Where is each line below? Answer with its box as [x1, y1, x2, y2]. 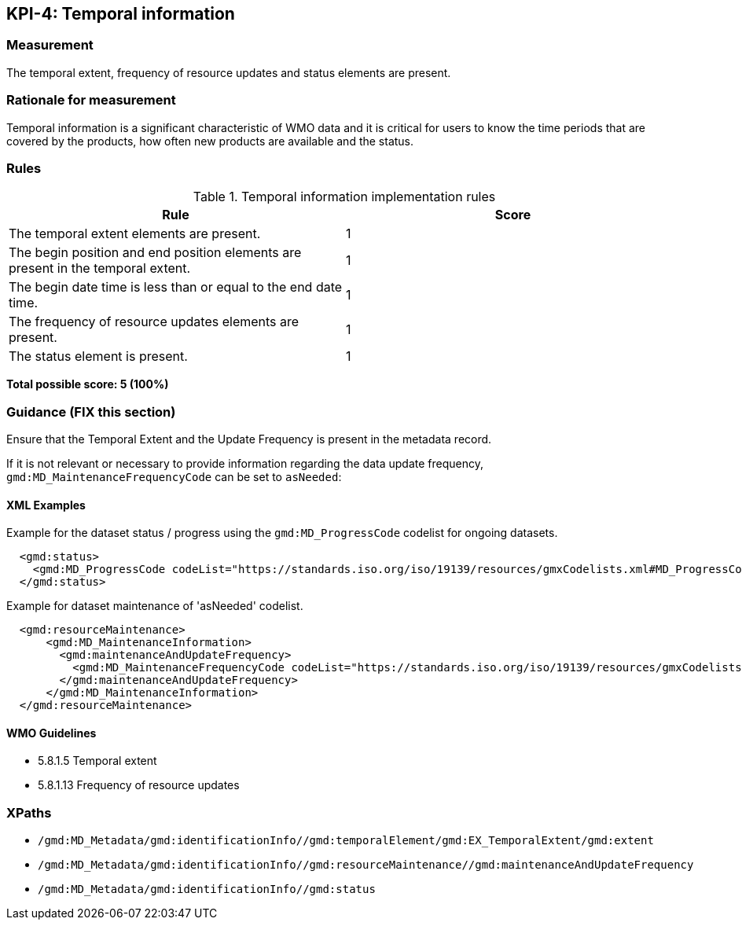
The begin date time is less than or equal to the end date [9, 279, 343, 296]
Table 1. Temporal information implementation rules [193, 189, 496, 205]
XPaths [6, 804, 52, 821]
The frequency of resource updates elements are [9, 314, 299, 330]
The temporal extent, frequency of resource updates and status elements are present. [6, 65, 451, 79]
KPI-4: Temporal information [6, 4, 235, 24]
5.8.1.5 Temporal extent [38, 754, 157, 768]
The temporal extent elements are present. [9, 226, 261, 242]
